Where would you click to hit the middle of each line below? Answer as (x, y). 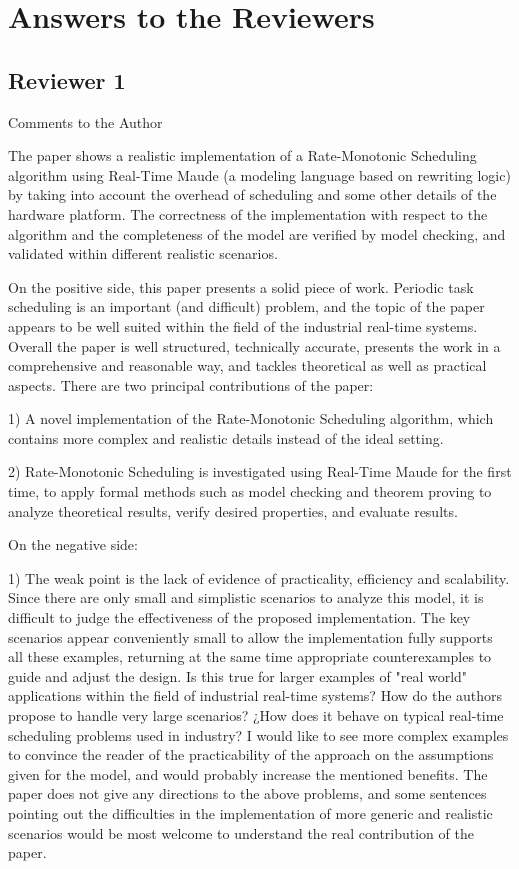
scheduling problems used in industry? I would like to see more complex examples (258, 734)
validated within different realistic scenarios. (143, 253)
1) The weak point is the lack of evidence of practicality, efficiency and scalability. (259, 577)
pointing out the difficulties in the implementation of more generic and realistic (250, 812)
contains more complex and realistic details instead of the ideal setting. (226, 437)
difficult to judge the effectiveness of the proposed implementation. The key (239, 617)
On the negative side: (73, 544)
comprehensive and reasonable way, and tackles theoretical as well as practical (247, 365)
